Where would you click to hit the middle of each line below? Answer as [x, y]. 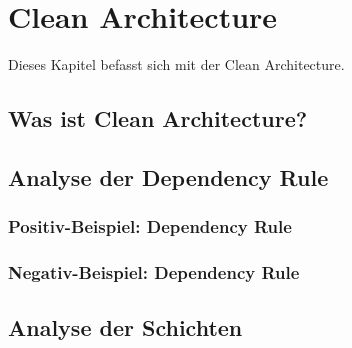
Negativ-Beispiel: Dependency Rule [154, 272]
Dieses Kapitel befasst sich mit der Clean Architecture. [176, 64]
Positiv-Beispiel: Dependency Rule [150, 226]
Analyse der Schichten [125, 327]
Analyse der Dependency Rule [168, 176]
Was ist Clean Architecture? [158, 118]
